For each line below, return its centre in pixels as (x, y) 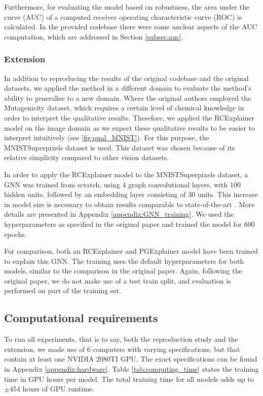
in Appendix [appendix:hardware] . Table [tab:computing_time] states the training (131, 369)
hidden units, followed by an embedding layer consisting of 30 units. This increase (131, 194)
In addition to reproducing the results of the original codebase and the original (126, 78)
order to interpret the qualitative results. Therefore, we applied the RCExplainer (129, 117)
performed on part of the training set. (63, 290)
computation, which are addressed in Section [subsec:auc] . (94, 36)
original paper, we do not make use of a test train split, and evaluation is (118, 280)
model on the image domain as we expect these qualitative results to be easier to (130, 127)
